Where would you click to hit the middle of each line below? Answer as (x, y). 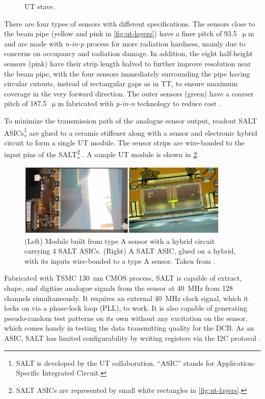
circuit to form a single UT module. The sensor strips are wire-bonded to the (124, 142)
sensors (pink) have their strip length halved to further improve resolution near (128, 63)
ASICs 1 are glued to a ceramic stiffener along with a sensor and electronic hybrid (131, 132)
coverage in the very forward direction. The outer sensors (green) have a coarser (129, 93)
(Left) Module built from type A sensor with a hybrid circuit (120, 241)
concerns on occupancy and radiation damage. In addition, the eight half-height (128, 53)
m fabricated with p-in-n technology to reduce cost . (139, 103)
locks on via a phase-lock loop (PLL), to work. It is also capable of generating (126, 308)
